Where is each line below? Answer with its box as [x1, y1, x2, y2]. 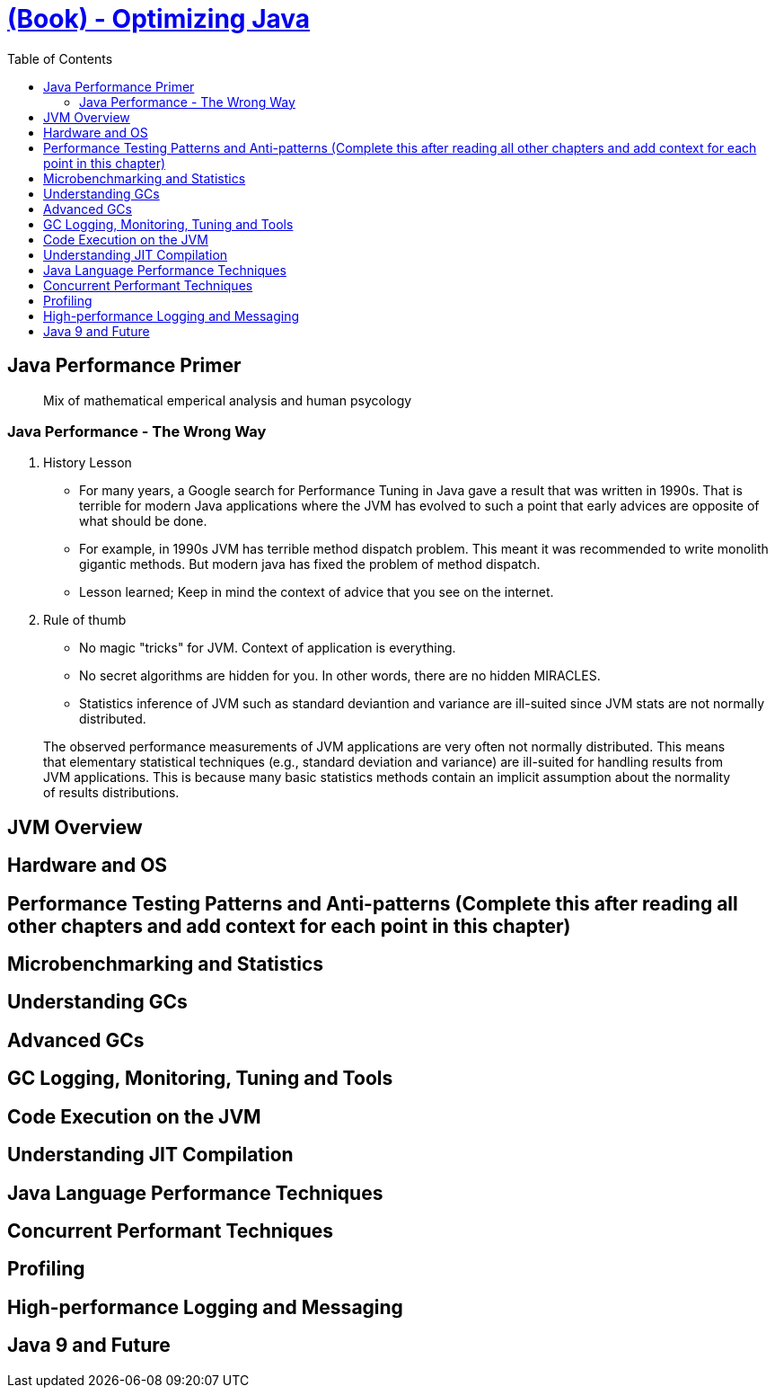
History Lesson [43, 455, 132, 471]
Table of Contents [7, 50, 113, 67]
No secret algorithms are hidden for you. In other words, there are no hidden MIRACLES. [79, 668, 601, 684]
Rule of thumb [43, 612, 127, 628]
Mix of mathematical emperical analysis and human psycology [43, 392, 412, 408]
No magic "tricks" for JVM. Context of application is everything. [79, 640, 456, 656]
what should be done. [79, 513, 207, 529]
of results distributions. [43, 785, 180, 801]
